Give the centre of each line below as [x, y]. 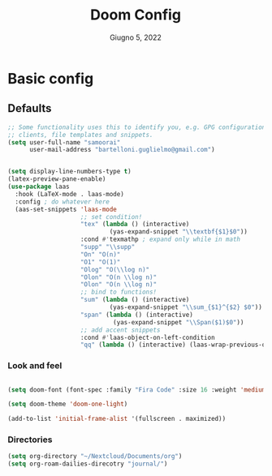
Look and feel [35, 366]
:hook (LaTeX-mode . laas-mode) [70, 194]
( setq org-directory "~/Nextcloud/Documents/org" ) [95, 457]
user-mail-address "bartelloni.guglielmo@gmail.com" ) [122, 150]
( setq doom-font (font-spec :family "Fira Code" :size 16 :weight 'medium [137, 390]
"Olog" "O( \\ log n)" [115, 269]
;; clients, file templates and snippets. [80, 135]
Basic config [51, 78]
